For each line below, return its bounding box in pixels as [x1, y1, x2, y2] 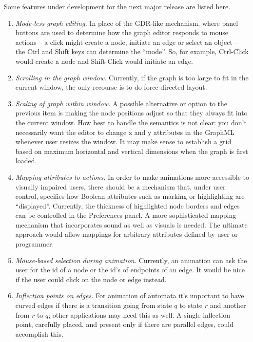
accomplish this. [15, 328, 63, 339]
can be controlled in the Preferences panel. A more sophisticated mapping [15, 210, 236, 220]
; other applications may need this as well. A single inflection [48, 309, 231, 320]
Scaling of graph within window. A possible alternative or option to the [15, 98, 228, 108]
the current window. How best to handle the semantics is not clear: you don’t [15, 117, 247, 127]
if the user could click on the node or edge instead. [15, 274, 167, 284]
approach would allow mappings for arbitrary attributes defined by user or [15, 229, 238, 239]
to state [179, 300, 203, 310]
